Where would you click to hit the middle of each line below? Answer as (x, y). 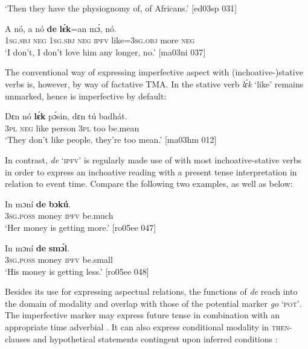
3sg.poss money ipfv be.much (59, 215)
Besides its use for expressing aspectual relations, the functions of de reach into (151, 291)
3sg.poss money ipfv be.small (59, 259)
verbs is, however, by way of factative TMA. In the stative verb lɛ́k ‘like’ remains (154, 83)
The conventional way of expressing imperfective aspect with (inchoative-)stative (154, 72)
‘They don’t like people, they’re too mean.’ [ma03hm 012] (111, 140)
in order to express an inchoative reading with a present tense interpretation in (151, 171)
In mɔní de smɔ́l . (37, 247)
